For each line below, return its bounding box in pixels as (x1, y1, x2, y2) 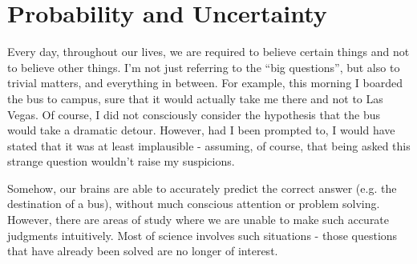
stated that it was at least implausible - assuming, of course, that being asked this (7, 137, 411, 154)
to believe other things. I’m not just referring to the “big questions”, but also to (7, 58, 400, 75)
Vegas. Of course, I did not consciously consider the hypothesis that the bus (7, 106, 381, 122)
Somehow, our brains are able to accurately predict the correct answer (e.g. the (7, 179, 397, 196)
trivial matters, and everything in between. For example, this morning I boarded (7, 74, 403, 91)
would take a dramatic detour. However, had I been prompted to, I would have (7, 122, 395, 138)
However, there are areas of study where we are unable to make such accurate (7, 211, 390, 228)
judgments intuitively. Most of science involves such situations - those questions (7, 226, 398, 243)
